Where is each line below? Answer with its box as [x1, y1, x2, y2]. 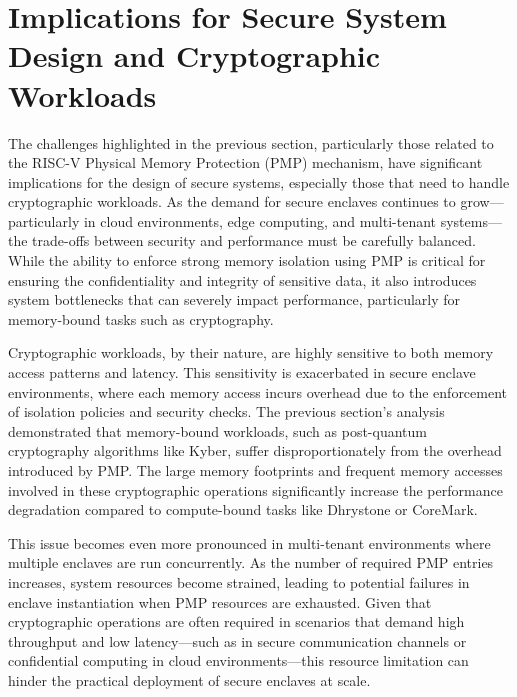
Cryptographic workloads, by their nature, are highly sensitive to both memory [8, 342, 494, 363]
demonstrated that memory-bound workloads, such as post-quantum [8, 420, 427, 441]
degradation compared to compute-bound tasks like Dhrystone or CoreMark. [8, 499, 478, 520]
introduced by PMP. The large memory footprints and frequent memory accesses [8, 460, 503, 480]
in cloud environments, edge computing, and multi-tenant [83, 210, 437, 231]
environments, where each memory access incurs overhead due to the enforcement [8, 381, 508, 402]
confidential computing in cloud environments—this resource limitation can [8, 650, 469, 671]
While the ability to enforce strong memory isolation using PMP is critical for [8, 250, 486, 271]
